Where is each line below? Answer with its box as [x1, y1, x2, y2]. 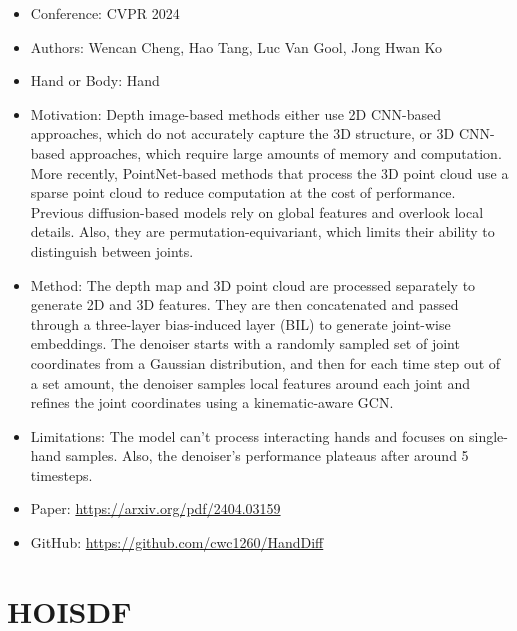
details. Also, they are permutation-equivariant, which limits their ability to [30, 221, 495, 242]
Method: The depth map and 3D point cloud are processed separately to [30, 274, 476, 295]
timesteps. [30, 464, 93, 485]
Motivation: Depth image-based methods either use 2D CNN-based [30, 103, 442, 124]
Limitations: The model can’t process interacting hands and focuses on [30, 425, 465, 446]
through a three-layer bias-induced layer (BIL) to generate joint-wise [30, 313, 451, 334]
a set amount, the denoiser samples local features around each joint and [30, 372, 470, 393]
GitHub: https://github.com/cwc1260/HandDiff [30, 532, 324, 553]
